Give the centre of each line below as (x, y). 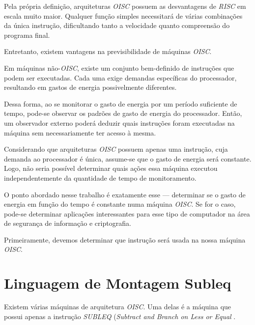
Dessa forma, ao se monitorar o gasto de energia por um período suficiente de (121, 103)
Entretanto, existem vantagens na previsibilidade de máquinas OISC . (108, 51)
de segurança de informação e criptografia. (68, 223)
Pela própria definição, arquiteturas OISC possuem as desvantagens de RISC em (125, 6)
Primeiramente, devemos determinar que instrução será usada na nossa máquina (125, 239)
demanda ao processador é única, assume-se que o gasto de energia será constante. (128, 158)
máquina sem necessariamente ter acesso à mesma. (80, 132)
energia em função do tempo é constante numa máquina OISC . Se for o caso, (120, 204)
